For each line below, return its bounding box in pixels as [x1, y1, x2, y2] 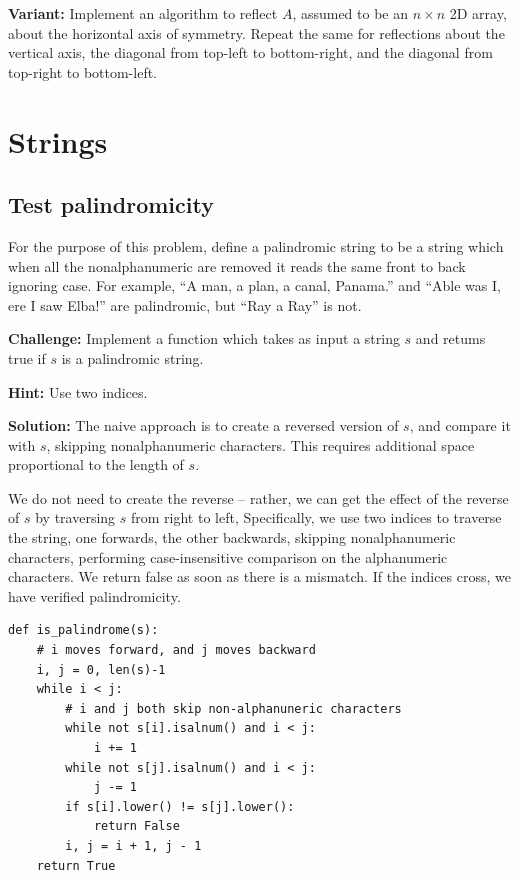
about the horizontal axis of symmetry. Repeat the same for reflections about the [8, 22, 505, 43]
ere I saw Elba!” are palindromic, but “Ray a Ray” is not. [8, 294, 362, 315]
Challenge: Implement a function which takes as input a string [8, 328, 400, 349]
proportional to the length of [8, 454, 184, 475]
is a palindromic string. [61, 347, 204, 368]
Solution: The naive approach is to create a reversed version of [8, 415, 399, 436]
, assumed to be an [292, 3, 409, 23]
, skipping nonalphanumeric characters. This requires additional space [46, 434, 475, 455]
